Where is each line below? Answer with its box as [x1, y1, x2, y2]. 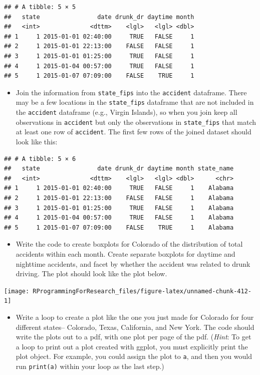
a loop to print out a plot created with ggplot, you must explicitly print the [16, 341, 248, 351]
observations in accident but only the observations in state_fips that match [16, 116, 256, 127]
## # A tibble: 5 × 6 [4, 155, 76, 162]
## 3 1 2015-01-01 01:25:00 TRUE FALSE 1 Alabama [4, 204, 234, 212]
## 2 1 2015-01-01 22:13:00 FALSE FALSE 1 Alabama [4, 195, 234, 202]
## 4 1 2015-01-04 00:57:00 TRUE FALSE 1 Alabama [4, 214, 234, 222]
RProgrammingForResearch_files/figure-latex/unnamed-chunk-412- [33, 287, 251, 295]
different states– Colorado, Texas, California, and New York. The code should [16, 321, 254, 332]
